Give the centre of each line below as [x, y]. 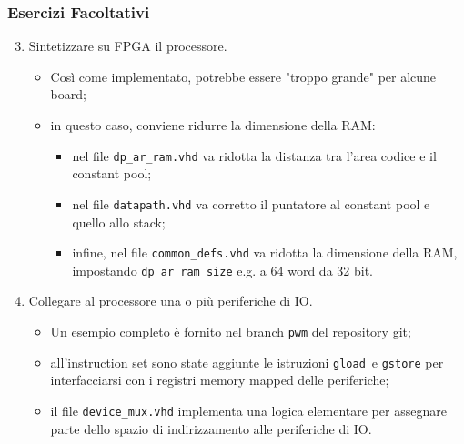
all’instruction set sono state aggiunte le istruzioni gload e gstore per [247, 362]
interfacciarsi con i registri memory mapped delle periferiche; [220, 380]
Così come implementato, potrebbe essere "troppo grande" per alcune [243, 76]
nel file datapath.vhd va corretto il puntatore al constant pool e [251, 203]
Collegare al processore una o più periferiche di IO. [171, 301]
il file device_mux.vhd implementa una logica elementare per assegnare [248, 410]
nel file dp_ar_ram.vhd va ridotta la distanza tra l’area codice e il [254, 155]
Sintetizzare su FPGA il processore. [128, 46]
